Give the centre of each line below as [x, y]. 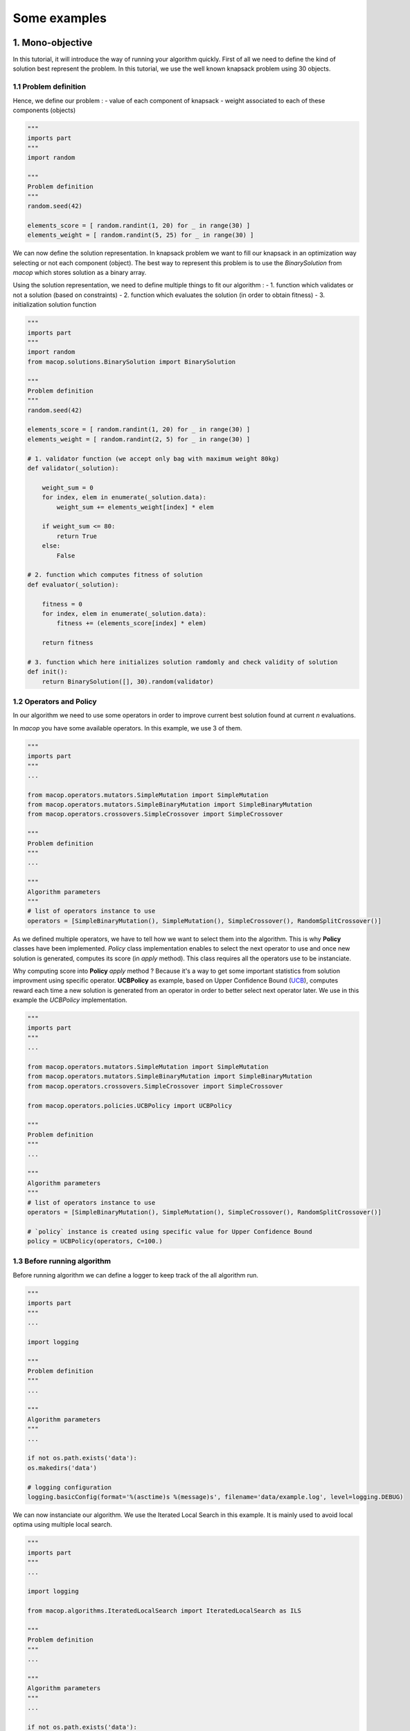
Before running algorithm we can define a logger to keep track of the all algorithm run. [136, 1275]
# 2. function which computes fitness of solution [115, 575]
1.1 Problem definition [50, 87]
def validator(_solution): [73, 468]
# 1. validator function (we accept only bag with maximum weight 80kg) [153, 458]
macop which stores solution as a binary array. [80, 273]
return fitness [68, 643]
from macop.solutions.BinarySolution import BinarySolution [132, 361]
